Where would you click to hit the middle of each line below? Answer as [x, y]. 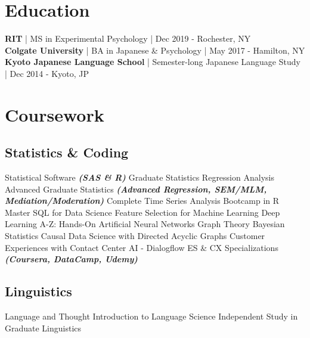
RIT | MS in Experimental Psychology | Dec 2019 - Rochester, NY [128, 38]
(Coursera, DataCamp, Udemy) [71, 259]
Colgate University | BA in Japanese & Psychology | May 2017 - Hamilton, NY [155, 50]
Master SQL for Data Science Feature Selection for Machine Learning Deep [142, 212]
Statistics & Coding [67, 152]
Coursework [55, 114]
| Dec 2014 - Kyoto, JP [47, 73]
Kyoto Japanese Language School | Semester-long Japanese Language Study [153, 62]
